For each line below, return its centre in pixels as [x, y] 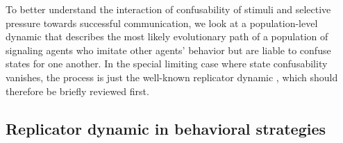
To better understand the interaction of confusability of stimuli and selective [168, 9]
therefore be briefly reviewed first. [77, 91]
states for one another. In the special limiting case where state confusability [167, 64]
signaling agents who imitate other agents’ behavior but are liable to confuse [168, 50]
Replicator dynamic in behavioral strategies [166, 128]
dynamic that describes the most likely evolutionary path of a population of [167, 36]
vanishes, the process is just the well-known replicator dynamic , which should [172, 77]
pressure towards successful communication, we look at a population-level [162, 23]
